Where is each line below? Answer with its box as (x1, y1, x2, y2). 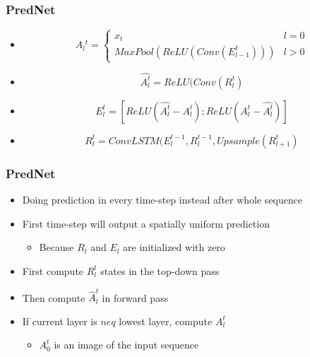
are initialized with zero (123, 240, 225, 254)
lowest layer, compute (119, 313, 213, 328)
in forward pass (102, 290, 169, 305)
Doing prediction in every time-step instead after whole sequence (22, 192, 303, 207)
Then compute (22, 290, 85, 305)
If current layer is (22, 313, 97, 328)
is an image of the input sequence (54, 337, 199, 352)
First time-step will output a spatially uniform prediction (22, 216, 270, 230)
